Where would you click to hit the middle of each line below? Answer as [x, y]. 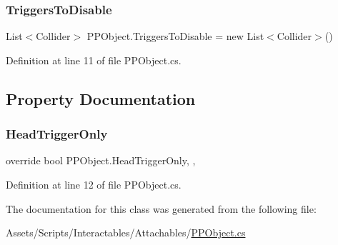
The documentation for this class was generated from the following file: [161, 208]
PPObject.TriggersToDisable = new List [175, 36]
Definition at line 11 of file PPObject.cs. [94, 60]
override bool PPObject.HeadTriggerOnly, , [101, 160]
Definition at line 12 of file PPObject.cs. [94, 184]
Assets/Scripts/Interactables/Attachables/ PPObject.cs [126, 232]
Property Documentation [101, 98]
